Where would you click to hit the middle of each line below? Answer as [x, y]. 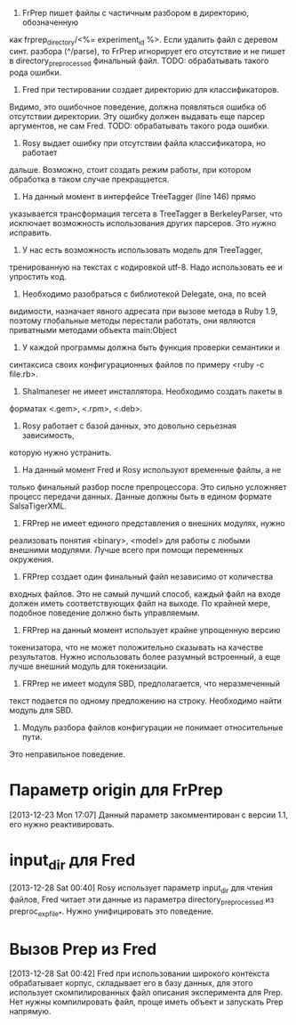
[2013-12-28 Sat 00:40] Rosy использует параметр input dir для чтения [141, 889]
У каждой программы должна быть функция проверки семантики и [151, 347]
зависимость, [48, 435]
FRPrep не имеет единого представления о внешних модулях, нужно [154, 523]
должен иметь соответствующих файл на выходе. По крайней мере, [140, 603]
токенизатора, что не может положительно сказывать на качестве [136, 647]
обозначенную [50, 22]
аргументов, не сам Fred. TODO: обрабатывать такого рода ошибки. [139, 126]
